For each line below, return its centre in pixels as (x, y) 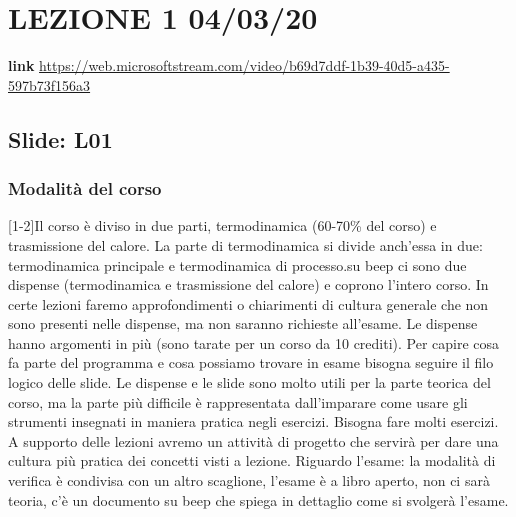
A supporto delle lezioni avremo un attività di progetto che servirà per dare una (253, 440)
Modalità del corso (85, 188)
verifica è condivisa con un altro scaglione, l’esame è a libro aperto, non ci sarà (249, 480)
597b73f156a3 (49, 84)
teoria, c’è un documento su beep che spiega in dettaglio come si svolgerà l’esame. (258, 499)
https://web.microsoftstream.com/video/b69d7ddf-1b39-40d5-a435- (244, 65)
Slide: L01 (60, 138)
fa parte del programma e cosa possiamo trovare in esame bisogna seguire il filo (251, 362)
